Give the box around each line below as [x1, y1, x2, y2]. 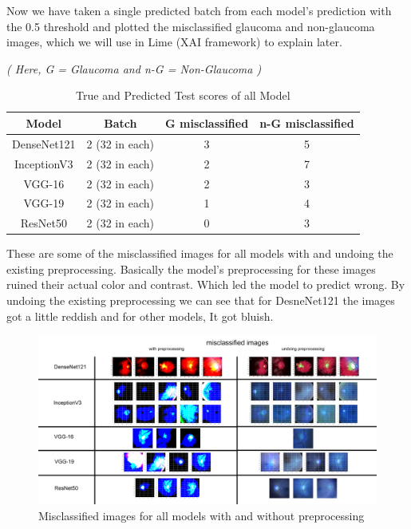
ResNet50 [20, 215, 67, 231]
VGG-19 [23, 195, 65, 211]
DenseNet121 [12, 135, 76, 152]
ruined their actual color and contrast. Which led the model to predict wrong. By [6, 276, 405, 293]
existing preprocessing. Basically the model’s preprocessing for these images [6, 260, 376, 277]
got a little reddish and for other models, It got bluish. [6, 307, 274, 324]
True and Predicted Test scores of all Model [76, 87, 290, 104]
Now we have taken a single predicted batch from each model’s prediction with [6, 2, 392, 18]
